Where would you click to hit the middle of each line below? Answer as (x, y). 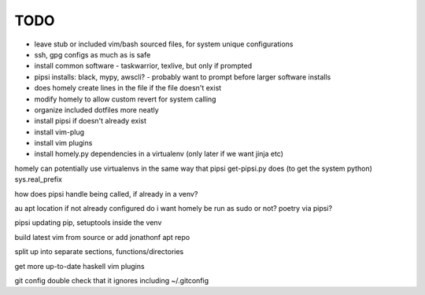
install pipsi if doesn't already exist (91, 121)
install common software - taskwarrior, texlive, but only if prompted (143, 66)
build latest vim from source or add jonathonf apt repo (102, 237)
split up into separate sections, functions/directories (99, 252)
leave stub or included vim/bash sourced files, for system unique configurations (164, 44)
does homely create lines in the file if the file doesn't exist (128, 88)
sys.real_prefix (39, 179)
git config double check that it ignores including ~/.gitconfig (112, 280)
